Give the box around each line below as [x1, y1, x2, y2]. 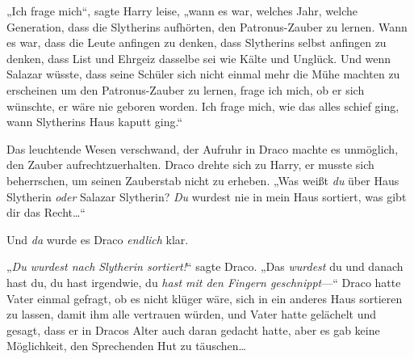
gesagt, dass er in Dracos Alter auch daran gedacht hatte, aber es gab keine [6, 321, 380, 338]
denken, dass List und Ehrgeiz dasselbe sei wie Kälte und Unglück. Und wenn [6, 49, 391, 66]
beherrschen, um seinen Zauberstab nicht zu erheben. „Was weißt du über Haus [6, 171, 399, 188]
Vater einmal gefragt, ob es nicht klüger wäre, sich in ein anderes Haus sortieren [6, 289, 403, 306]
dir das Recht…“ [6, 204, 86, 221]
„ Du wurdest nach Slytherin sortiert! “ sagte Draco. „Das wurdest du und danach [6, 258, 404, 275]
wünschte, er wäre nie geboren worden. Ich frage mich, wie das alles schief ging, [6, 97, 399, 114]
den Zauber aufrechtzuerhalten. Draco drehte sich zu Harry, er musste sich [6, 156, 374, 173]
